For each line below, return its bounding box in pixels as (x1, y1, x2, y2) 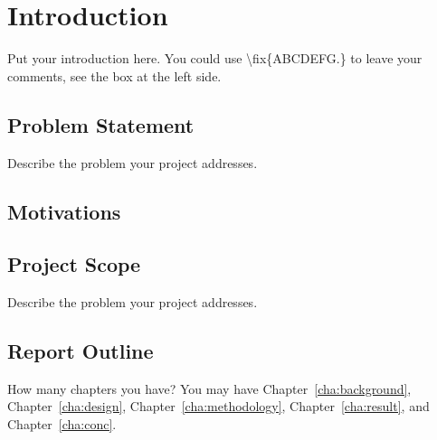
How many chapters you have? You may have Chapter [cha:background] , (7, 379, 412, 398)
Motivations (7, 197, 121, 225)
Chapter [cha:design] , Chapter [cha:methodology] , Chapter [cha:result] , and (7, 397, 430, 416)
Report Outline (7, 337, 154, 365)
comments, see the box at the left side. (7, 66, 222, 85)
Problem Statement (7, 110, 195, 138)
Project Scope (7, 250, 141, 278)
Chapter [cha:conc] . (7, 415, 117, 434)
